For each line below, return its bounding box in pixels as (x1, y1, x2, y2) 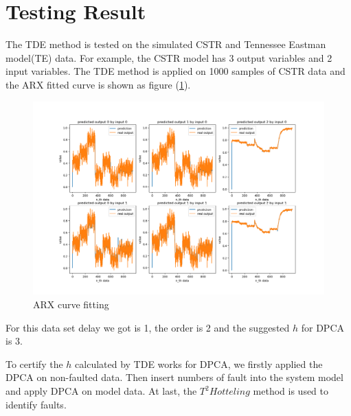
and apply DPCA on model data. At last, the (5, 384, 197, 398)
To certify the (5, 356, 63, 371)
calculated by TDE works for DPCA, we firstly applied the (75, 356, 323, 371)
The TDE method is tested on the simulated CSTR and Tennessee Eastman (5, 37, 326, 51)
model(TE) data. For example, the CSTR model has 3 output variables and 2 (5, 50, 332, 65)
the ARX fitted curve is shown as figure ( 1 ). (5, 77, 191, 91)
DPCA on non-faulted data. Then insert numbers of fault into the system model (5, 370, 343, 384)
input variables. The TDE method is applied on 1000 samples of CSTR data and (5, 64, 346, 78)
